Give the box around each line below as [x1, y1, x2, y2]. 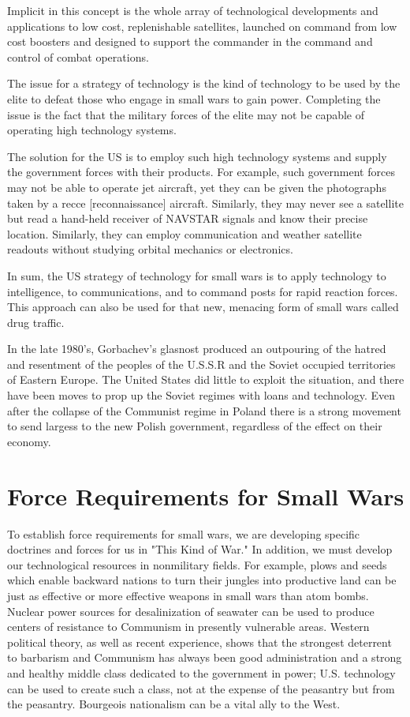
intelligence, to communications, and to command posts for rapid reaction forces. [7, 283, 398, 299]
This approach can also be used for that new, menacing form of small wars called [7, 298, 399, 315]
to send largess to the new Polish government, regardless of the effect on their [7, 418, 382, 434]
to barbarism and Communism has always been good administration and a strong [7, 649, 402, 666]
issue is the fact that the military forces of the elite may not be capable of [7, 106, 365, 122]
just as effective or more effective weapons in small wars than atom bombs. [7, 587, 369, 603]
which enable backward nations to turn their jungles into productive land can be [7, 572, 397, 588]
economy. [7, 433, 51, 449]
